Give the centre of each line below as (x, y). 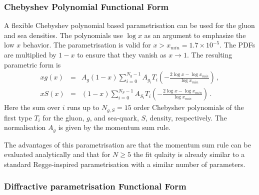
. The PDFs (237, 45)
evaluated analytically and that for (57, 154)
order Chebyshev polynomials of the (189, 107)
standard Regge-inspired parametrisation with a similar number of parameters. (125, 164)
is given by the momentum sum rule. (114, 127)
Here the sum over (32, 107)
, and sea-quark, (114, 117)
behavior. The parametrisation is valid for (87, 45)
